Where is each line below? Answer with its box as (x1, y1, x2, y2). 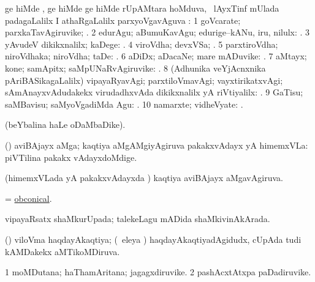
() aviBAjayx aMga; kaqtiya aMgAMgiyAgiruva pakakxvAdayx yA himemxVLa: (5, 138, 308, 151)
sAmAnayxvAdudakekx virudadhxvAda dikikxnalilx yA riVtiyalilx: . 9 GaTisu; (5, 86, 303, 98)
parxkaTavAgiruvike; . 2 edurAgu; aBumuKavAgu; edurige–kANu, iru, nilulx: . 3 (5, 26, 310, 39)
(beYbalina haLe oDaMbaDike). (5, 118, 126, 131)
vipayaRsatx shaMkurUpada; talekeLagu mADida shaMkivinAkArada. (5, 212, 270, 225)
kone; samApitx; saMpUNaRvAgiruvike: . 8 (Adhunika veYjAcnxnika (5, 61, 266, 74)
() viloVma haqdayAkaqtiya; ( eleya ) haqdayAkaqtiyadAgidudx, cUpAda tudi (5, 232, 302, 245)
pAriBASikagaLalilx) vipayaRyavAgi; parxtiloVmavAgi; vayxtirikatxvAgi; (5, 73, 283, 86)
